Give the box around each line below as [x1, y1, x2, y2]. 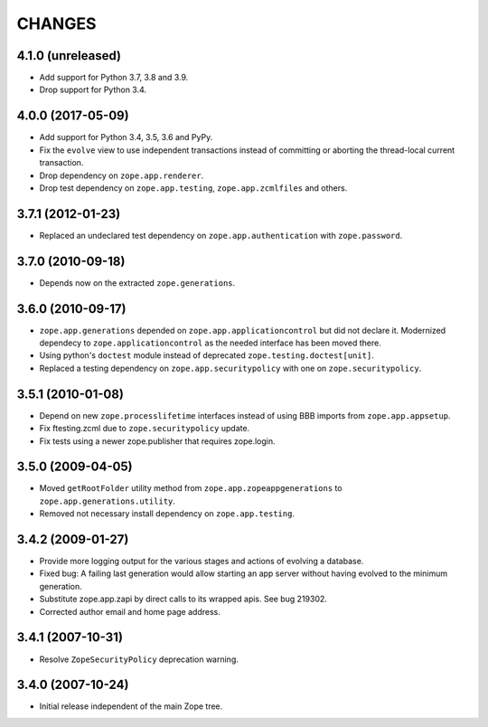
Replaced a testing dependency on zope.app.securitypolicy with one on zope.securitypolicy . [39, 363, 422, 373]
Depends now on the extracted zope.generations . [39, 277, 236, 288]
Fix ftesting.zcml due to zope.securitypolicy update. [39, 423, 250, 434]
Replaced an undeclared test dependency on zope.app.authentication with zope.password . [39, 230, 403, 241]
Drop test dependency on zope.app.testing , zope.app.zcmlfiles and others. [39, 182, 348, 194]
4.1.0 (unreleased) [16, 48, 122, 63]
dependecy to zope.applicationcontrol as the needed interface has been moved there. [39, 337, 381, 348]
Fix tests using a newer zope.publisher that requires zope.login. [39, 435, 276, 447]
